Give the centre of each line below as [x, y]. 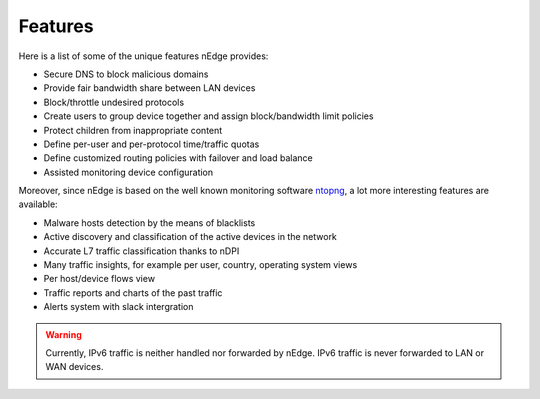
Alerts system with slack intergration [118, 307]
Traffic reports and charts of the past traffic [133, 292]
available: [38, 204]
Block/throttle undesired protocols [114, 102]
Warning [63, 334]
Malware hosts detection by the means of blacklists [149, 222]
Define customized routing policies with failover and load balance [178, 158]
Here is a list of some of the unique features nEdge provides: [143, 56]
